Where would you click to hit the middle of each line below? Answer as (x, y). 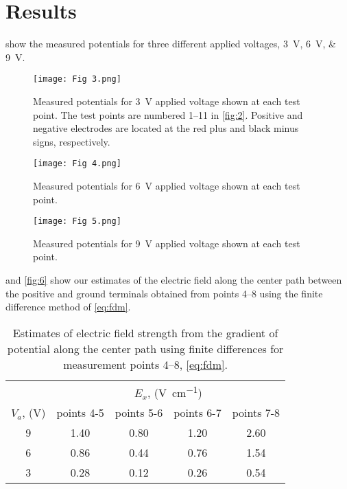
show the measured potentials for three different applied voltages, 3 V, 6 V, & (171, 44)
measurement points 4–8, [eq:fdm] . (145, 364)
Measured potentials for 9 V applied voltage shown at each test (167, 243)
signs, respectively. (72, 141)
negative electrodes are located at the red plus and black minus (166, 128)
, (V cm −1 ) (175, 391)
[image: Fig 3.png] (77, 79)
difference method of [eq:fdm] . (68, 307)
